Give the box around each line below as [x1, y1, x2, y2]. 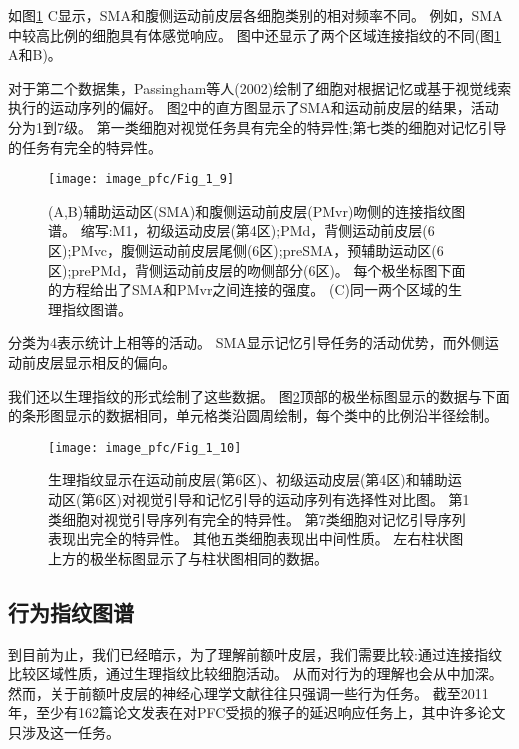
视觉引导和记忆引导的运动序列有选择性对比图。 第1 [135, 489, 470, 509]
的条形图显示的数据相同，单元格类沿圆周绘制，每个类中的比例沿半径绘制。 [8, 405, 498, 426]
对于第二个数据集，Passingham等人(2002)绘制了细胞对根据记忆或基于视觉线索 [8, 77, 512, 98]
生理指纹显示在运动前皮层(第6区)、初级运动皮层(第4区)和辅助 [48, 469, 448, 490]
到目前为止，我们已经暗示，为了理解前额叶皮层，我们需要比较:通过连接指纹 [8, 643, 502, 664]
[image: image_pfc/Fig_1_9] [48, 172, 235, 187]
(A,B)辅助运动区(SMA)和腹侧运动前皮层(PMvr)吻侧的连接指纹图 [48, 200, 466, 221]
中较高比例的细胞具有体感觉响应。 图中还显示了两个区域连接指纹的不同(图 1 [8, 24, 502, 45]
